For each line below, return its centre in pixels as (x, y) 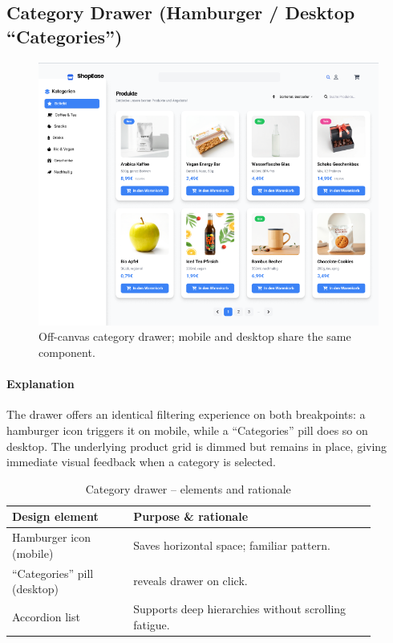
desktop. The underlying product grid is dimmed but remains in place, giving (197, 446)
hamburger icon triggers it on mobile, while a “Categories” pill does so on (187, 430)
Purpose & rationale (191, 516)
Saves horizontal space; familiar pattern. (232, 545)
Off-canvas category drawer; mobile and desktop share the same (195, 336)
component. (67, 352)
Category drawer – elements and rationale (188, 488)
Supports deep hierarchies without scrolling (240, 609)
